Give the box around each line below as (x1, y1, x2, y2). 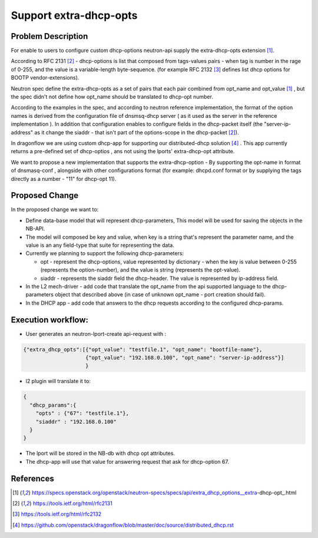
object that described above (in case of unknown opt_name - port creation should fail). (55, 291, 266, 298)
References (11, 473, 54, 483)
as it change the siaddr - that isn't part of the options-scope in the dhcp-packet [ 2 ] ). (34, 128, 239, 136)
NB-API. (25, 225, 45, 232)
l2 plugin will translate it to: (25, 378, 91, 385)
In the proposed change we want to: (11, 206, 99, 213)
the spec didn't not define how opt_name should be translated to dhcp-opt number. (11, 93, 213, 100)
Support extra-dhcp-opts (11, 9, 138, 22)
